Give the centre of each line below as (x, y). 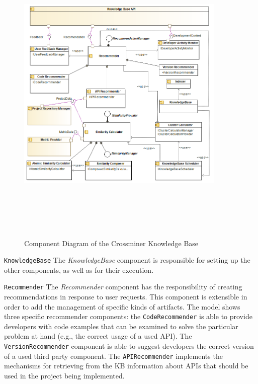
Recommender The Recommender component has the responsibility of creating (123, 287)
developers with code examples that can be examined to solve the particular (121, 326)
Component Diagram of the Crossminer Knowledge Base (111, 243)
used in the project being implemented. (64, 375)
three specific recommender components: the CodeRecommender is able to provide (128, 316)
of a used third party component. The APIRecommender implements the (113, 356)
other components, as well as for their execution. (79, 270)
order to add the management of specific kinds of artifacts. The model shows (122, 306)
